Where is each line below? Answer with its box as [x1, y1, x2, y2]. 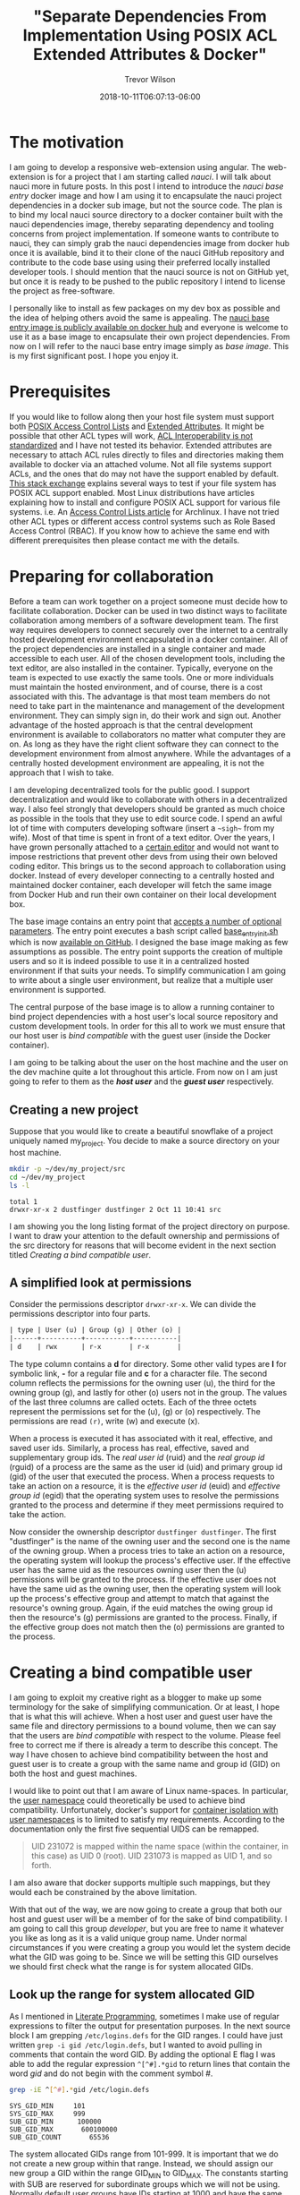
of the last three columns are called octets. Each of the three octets [9, 1396, 257, 1407]
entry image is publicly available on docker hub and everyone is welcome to [9, 321, 288, 332]
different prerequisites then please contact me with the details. [9, 534, 240, 545]
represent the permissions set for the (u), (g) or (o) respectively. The [9, 1406, 261, 1417]
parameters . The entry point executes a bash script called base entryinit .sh [9, 925, 279, 938]
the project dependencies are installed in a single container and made [9, 643, 266, 654]
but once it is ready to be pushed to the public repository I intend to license [9, 276, 286, 286]
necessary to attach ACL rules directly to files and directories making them [9, 449, 284, 460]
